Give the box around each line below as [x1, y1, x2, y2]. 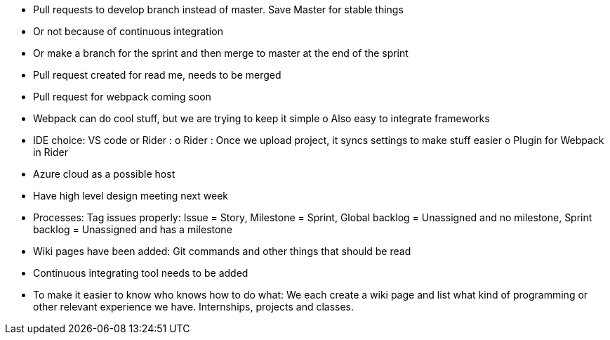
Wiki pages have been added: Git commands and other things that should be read [33, 245, 411, 257]
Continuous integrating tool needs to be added [33, 267, 248, 279]
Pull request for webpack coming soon [33, 91, 211, 103]
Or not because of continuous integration [33, 25, 223, 37]
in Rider [33, 146, 69, 158]
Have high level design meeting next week [33, 190, 229, 202]
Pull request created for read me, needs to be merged [33, 69, 281, 81]
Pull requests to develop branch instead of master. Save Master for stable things [33, 4, 404, 15]
